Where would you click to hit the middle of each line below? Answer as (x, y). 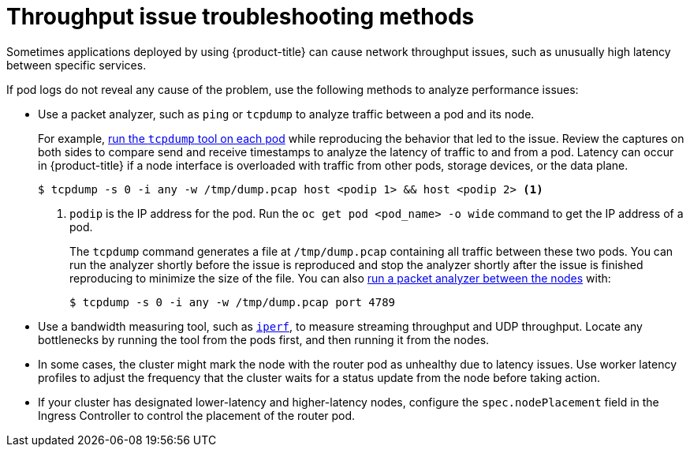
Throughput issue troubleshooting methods (241, 17)
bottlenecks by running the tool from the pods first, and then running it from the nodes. (264, 339)
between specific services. (76, 65)
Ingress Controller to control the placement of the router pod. (197, 415)
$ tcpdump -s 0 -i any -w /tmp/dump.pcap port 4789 (233, 302)
